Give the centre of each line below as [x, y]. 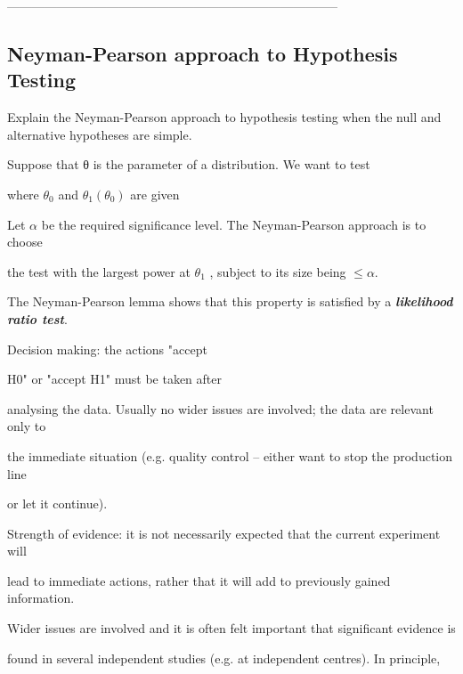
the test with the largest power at [99, 271]
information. [41, 598]
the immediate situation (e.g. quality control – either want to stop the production [230, 455]
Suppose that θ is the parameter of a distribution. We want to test [189, 164]
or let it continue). [57, 503]
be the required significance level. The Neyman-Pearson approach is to [234, 224]
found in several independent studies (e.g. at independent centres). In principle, [224, 658]
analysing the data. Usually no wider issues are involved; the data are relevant [220, 408]
